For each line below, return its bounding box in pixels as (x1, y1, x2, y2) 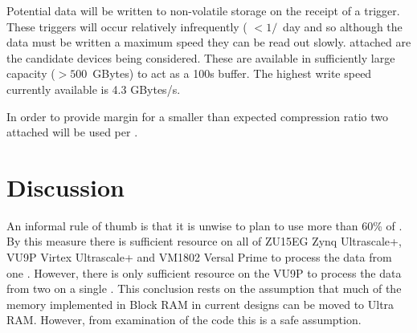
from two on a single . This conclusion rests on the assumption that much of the (6, 280, 402, 297)
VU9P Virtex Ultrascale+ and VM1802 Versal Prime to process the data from (6, 249, 392, 266)
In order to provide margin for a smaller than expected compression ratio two (6, 108, 388, 124)
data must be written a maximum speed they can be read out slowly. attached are (6, 34, 411, 51)
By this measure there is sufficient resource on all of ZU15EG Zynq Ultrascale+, (6, 233, 402, 250)
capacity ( (6, 65, 55, 82)
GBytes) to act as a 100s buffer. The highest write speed (92, 65, 372, 82)
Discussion (6, 170, 125, 203)
